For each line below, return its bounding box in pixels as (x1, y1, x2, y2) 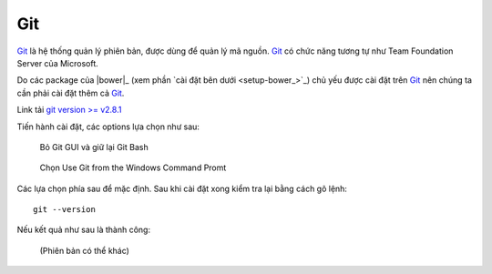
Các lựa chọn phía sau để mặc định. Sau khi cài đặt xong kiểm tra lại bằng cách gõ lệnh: (16, 183, 348, 194)
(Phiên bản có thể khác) (39, 245, 129, 256)
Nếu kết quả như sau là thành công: (16, 224, 150, 236)
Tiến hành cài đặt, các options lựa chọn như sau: (16, 121, 200, 132)
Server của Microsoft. (16, 57, 99, 68)
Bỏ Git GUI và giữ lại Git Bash (39, 141, 149, 152)
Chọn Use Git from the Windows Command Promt (39, 162, 227, 173)
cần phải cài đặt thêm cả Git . (16, 87, 125, 98)
